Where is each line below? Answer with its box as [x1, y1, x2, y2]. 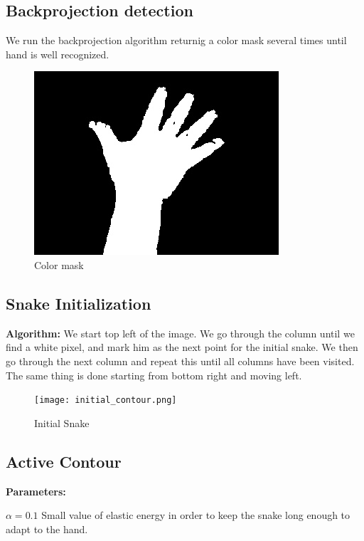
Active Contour [6, 450, 122, 472]
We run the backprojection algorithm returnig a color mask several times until [6, 33, 347, 48]
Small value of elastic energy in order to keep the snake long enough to [41, 508, 350, 522]
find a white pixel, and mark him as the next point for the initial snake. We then [6, 340, 358, 354]
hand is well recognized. [6, 46, 109, 61]
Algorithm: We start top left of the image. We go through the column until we [6, 325, 355, 340]
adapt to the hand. [6, 521, 88, 536]
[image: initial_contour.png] [34, 395, 177, 406]
